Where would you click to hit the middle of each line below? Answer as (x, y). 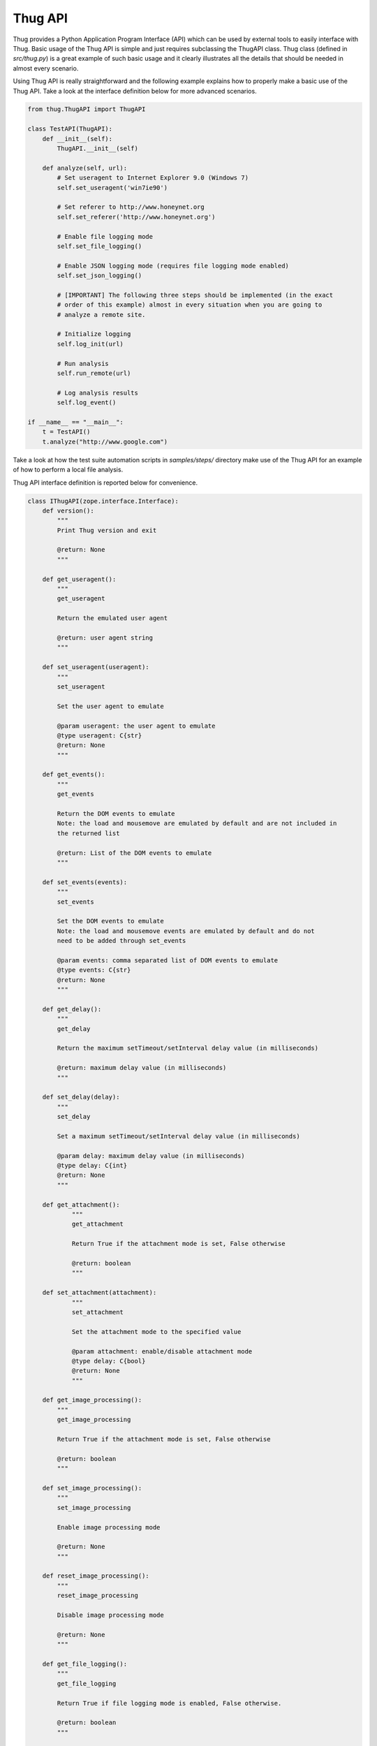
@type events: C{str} (94, 970)
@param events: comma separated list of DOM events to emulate (168, 960)
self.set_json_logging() (99, 276)
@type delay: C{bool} (109, 1361)
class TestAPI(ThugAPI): (70, 129)
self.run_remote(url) (94, 373)
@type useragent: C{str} (99, 735)
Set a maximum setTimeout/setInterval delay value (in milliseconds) (178, 1136)
